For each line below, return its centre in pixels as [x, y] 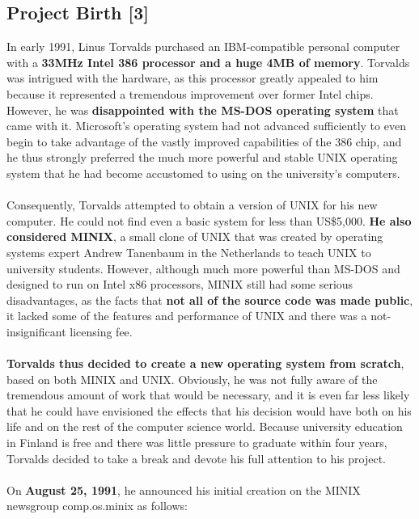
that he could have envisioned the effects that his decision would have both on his [209, 410]
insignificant [36, 331]
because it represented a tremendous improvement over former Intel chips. [190, 93]
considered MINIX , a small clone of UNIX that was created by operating [195, 236]
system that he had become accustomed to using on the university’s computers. [203, 173]
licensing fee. [101, 331]
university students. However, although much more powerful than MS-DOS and [203, 268]
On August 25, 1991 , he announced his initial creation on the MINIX [184, 489]
